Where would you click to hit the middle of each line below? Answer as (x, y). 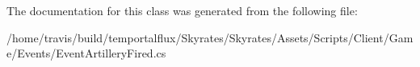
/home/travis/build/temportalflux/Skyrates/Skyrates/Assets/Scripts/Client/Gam (210, 37)
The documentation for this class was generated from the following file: (182, 10)
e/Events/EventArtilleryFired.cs (86, 53)
